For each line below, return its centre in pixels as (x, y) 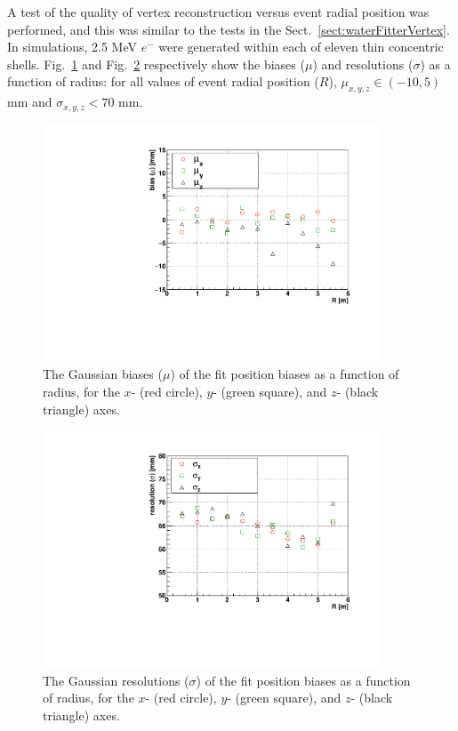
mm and (30, 102)
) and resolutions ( (363, 64)
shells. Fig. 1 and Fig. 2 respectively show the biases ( (156, 64)
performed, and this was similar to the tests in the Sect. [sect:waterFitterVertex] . (229, 29)
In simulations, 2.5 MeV (72, 47)
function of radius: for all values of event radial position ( (163, 81)
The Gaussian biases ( (103, 374)
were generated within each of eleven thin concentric (301, 47)
